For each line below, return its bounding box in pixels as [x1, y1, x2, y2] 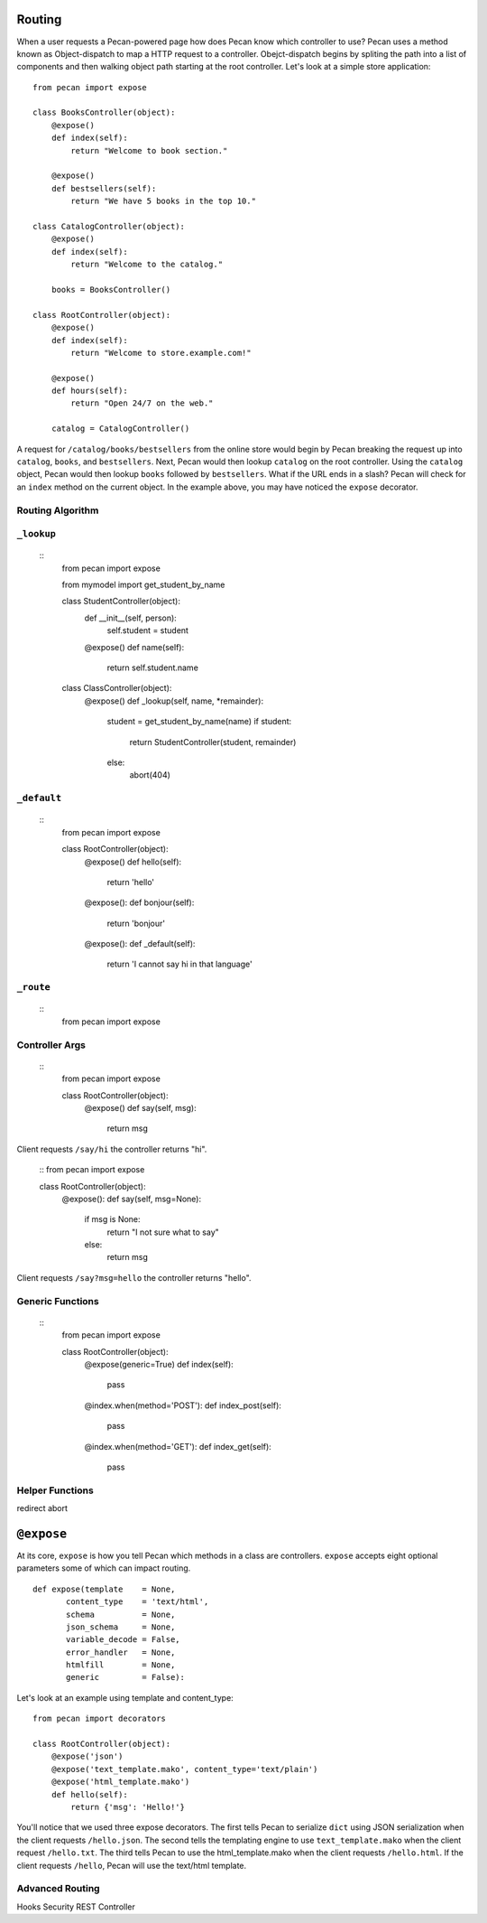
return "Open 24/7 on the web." [70, 398, 214, 408]
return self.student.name [106, 662, 198, 673]
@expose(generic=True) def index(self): [84, 1358, 234, 1369]
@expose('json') [51, 1751, 124, 1761]
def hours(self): [51, 386, 128, 397]
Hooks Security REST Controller [16, 1901, 135, 1912]
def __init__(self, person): [84, 612, 178, 623]
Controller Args [16, 1039, 86, 1051]
